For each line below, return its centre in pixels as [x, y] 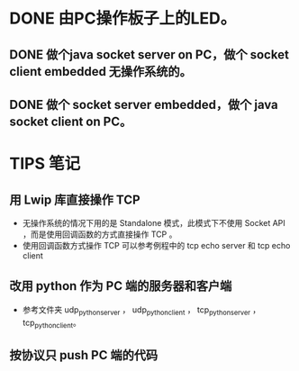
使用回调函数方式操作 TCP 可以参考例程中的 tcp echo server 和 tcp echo [156, 245]
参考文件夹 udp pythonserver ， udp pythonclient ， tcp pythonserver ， [141, 310]
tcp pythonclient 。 [51, 323]
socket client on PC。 [71, 121]
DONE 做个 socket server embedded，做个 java [144, 104]
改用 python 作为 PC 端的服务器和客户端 [121, 286]
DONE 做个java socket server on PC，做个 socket [149, 54]
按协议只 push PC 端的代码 [84, 355]
